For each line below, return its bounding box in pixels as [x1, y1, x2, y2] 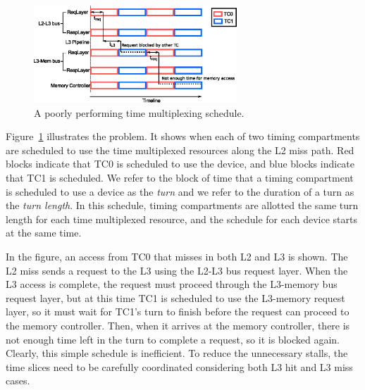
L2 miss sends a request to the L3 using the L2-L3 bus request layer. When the [6, 263, 348, 277]
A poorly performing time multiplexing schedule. [34, 105, 245, 120]
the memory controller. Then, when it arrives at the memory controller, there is [6, 318, 350, 332]
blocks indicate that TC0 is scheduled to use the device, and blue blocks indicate [6, 156, 355, 171]
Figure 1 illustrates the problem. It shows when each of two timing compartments [6, 129, 360, 144]
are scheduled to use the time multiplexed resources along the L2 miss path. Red [6, 142, 354, 157]
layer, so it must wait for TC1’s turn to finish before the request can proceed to [6, 304, 349, 319]
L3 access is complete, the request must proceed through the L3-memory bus [6, 277, 338, 291]
